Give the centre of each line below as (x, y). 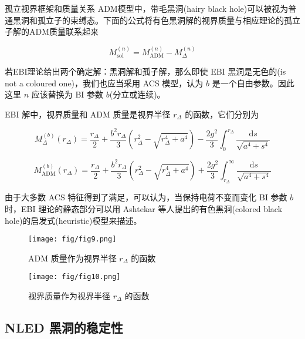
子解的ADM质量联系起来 (52, 31)
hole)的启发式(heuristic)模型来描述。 (73, 220)
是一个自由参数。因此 (253, 83)
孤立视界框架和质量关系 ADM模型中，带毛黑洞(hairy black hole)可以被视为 (147, 8)
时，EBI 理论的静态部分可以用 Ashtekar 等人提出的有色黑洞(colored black (144, 208)
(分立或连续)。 (137, 94)
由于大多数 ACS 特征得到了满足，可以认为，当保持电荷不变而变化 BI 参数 (146, 197)
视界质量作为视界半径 (69, 296)
